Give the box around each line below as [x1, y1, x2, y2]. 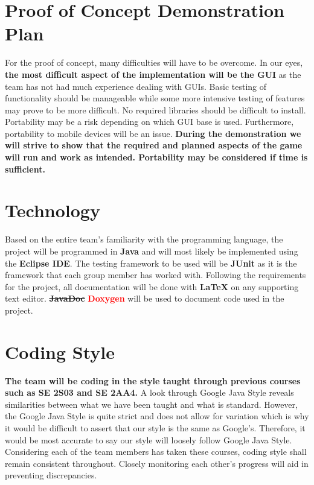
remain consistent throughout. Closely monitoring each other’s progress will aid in [5, 457, 309, 469]
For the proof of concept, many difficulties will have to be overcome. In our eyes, [5, 56, 303, 69]
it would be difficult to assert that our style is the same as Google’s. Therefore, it [5, 422, 306, 434]
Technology [5, 198, 100, 223]
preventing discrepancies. [5, 469, 97, 481]
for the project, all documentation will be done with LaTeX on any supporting [5, 280, 299, 293]
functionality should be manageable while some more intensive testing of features [5, 92, 305, 104]
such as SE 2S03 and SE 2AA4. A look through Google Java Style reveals [5, 386, 294, 399]
